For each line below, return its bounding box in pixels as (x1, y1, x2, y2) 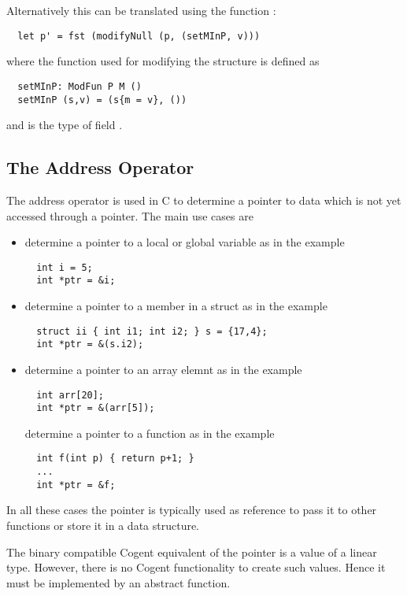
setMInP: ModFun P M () (17, 80, 142, 92)
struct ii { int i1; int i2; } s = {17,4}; (36, 325, 268, 337)
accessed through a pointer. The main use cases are (6, 207, 253, 224)
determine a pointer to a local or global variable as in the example (24, 234, 345, 250)
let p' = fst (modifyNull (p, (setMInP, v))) (17, 30, 261, 42)
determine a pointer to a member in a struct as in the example (24, 298, 327, 314)
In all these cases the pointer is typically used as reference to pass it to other (6, 502, 377, 518)
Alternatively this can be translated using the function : (6, 2, 276, 18)
